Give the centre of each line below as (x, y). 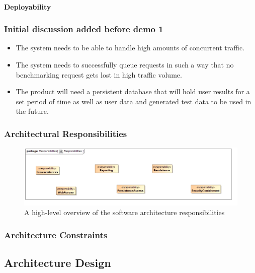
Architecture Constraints (56, 234)
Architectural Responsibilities (66, 133)
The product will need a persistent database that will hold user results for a (133, 91)
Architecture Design (58, 262)
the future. (32, 111)
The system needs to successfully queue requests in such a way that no (125, 64)
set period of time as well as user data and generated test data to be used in (134, 101)
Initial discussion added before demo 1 (84, 29)
